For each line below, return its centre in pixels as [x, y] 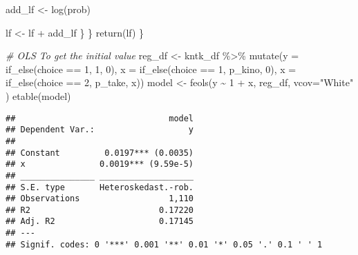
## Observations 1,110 [100, 199]
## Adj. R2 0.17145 [100, 222]
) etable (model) [38, 95]
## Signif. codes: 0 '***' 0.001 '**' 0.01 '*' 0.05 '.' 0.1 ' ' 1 [164, 244]
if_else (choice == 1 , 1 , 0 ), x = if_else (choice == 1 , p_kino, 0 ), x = [151, 69]
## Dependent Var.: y [100, 130]
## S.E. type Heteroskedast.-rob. [100, 187]
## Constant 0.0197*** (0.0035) [100, 153]
